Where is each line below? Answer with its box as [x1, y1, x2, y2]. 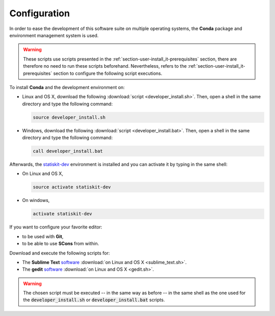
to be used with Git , [22, 233, 64, 239]
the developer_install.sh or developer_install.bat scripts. [23, 297, 165, 303]
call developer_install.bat [33, 148, 103, 154]
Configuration [9, 8, 70, 19]
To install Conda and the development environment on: [9, 84, 125, 90]
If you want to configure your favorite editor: [9, 224, 102, 230]
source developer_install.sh [33, 114, 106, 120]
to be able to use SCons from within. [22, 241, 99, 247]
